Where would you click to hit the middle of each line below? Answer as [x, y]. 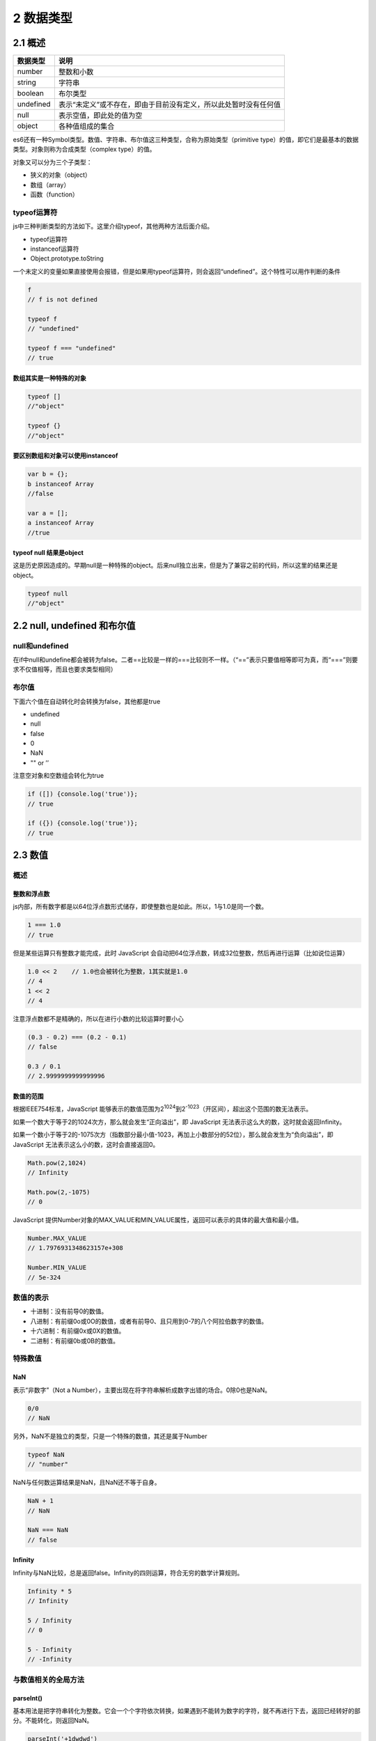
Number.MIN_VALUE [57, 1268]
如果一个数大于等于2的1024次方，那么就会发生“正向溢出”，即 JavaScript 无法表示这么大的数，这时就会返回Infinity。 [179, 1122]
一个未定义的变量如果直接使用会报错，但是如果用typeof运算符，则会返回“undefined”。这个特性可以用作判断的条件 [177, 271]
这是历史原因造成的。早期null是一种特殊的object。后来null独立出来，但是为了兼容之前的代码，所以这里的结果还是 [175, 565]
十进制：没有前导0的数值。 [69, 1311]
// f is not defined [62, 300]
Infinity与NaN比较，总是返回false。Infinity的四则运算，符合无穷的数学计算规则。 [128, 1572]
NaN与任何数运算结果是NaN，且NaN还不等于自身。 [87, 1483]
